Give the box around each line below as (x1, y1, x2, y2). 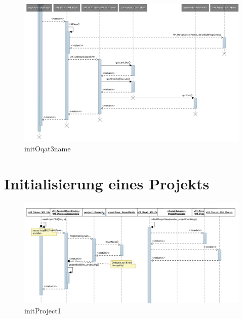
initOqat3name (24, 143, 71, 153)
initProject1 (24, 305, 61, 315)
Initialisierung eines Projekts (4, 173, 210, 193)
